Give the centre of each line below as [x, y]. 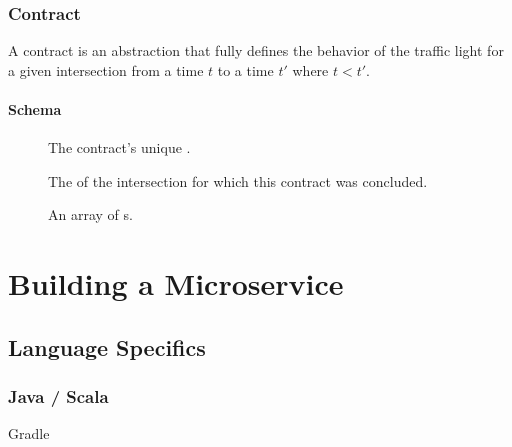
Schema [35, 109]
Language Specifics [107, 346]
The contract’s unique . [119, 147]
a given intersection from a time [106, 69]
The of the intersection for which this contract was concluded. [238, 180]
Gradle [29, 433]
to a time [245, 69]
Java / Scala [58, 396]
